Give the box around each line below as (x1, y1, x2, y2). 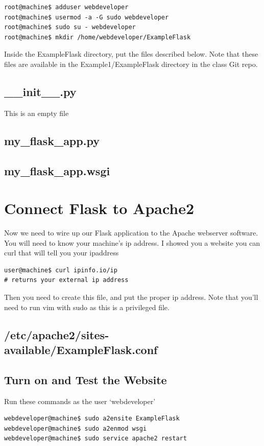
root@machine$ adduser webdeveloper (4, 4, 129, 11)
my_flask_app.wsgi (4, 162, 110, 178)
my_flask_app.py (4, 132, 100, 148)
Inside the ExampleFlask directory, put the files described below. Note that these (4, 49, 258, 59)
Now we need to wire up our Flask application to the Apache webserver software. (4, 227, 258, 238)
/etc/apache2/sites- (4, 326, 109, 342)
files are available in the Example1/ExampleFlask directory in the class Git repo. (4, 58, 258, 69)
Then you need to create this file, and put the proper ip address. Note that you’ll (4, 292, 258, 302)
